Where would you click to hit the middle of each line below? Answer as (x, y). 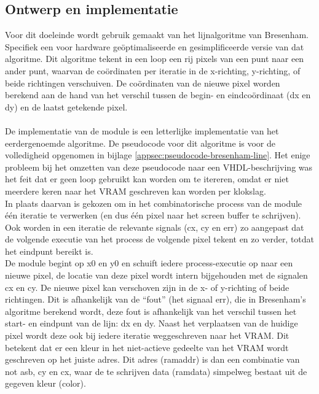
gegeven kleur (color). (45, 383)
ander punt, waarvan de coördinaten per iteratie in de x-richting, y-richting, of (153, 70)
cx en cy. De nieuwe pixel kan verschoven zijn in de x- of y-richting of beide (147, 287)
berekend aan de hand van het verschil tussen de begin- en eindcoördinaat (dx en (158, 95)
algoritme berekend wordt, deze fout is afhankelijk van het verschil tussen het (151, 311)
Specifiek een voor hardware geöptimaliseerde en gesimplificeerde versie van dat (155, 46)
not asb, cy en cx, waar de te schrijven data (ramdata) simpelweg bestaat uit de (156, 371)
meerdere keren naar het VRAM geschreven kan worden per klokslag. (136, 191)
